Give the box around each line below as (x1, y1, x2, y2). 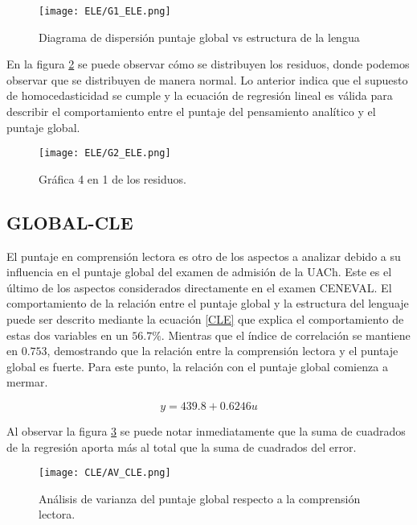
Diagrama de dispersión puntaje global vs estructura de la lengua (39, 28, 360, 45)
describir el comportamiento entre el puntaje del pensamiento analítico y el (6, 103, 376, 120)
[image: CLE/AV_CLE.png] (39, 467, 171, 479)
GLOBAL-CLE (6, 209, 133, 234)
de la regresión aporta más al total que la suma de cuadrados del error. (6, 438, 357, 455)
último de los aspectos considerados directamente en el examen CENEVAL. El (6, 279, 392, 296)
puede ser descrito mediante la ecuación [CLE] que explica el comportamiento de (6, 311, 404, 328)
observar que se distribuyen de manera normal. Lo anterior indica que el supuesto (6, 71, 408, 88)
